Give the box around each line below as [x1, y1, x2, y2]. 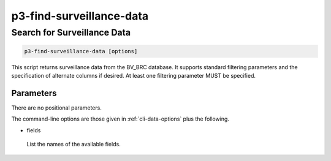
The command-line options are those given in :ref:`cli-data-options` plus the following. [11, 115, 230, 122]
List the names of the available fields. [26, 141, 121, 148]
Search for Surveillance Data [11, 27, 131, 38]
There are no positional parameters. [11, 104, 102, 111]
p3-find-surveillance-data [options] [24, 48, 138, 54]
